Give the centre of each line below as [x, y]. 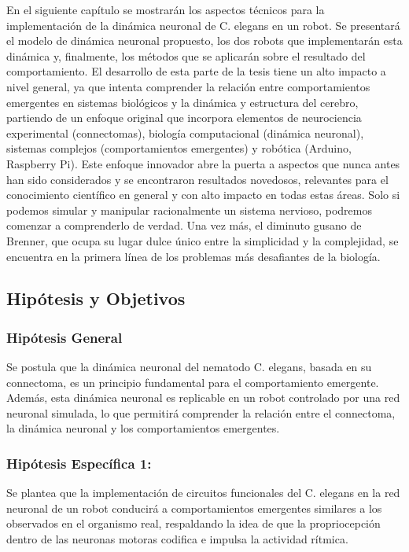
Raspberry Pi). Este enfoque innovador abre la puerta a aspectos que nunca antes [203, 163]
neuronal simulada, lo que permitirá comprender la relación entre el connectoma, [201, 412]
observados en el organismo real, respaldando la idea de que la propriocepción [193, 523]
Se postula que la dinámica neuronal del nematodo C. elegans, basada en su [189, 367]
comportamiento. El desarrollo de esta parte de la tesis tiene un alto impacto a [196, 71]
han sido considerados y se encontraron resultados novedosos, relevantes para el [197, 179]
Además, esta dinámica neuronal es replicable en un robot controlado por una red [203, 397]
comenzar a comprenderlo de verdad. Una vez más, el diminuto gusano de [184, 225]
